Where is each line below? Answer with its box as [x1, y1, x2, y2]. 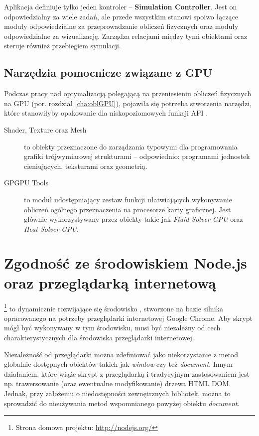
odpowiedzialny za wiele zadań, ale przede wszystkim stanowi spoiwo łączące [4, 11, 239, 21]
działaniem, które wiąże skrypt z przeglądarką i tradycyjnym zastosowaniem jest [4, 368, 250, 379]
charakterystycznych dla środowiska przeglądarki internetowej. [4, 332, 194, 343]
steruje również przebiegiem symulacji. [4, 40, 121, 51]
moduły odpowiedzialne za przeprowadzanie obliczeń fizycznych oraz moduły [4, 21, 239, 31]
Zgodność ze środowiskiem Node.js [4, 253, 247, 273]
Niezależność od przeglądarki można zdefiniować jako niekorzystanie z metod [4, 349, 239, 359]
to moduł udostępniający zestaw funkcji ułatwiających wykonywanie [24, 194, 232, 204]
